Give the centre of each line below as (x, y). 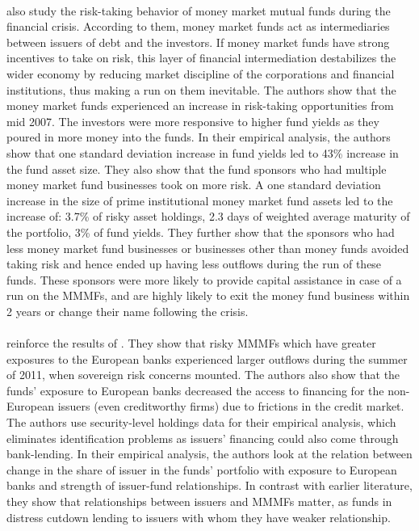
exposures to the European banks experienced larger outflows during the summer (207, 358)
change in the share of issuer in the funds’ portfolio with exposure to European (202, 469)
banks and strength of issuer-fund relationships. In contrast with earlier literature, (209, 485)
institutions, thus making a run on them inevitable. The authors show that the (201, 89)
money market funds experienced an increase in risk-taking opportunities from (200, 105)
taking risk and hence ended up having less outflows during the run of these (194, 264)
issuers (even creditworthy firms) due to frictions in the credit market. (231, 406)
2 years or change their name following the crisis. (128, 311)
